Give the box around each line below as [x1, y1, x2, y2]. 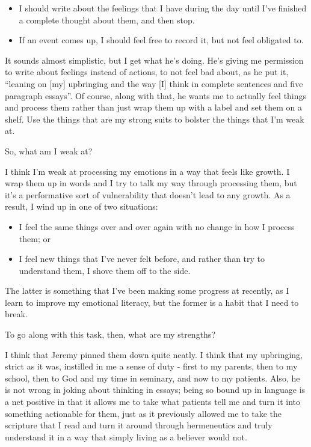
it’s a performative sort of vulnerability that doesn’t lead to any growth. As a [5, 188, 291, 201]
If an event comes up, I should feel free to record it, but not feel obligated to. [19, 34, 304, 46]
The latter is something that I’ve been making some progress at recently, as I [5, 284, 289, 297]
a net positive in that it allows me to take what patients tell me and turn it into [5, 395, 301, 408]
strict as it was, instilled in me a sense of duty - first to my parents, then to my [5, 360, 298, 372]
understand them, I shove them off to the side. [19, 264, 191, 276]
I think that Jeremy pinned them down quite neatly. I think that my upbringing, [5, 348, 303, 360]
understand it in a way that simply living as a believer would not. [5, 430, 247, 443]
